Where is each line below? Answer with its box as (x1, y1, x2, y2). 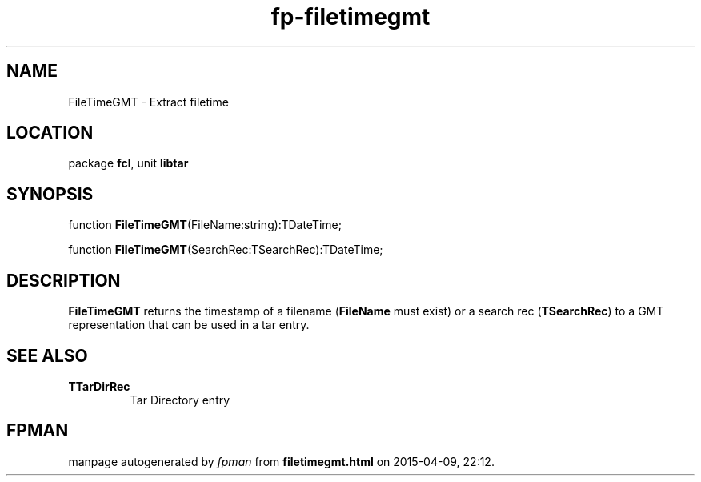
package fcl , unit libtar (68, 156, 189, 171)
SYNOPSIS (6, 183, 94, 204)
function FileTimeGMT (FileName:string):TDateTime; (68, 218, 342, 232)
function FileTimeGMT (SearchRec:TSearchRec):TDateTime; (68, 243, 383, 257)
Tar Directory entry (130, 392, 230, 407)
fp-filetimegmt (270, 3, 431, 30)
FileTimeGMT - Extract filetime (68, 94, 229, 109)
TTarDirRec (68, 379, 130, 393)
